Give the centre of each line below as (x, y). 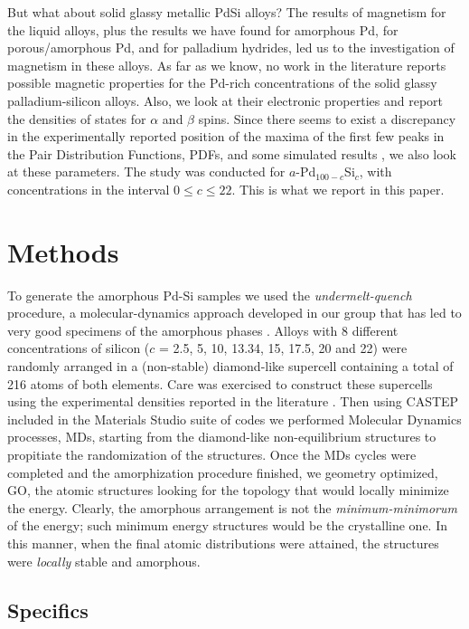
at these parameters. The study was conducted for (146, 172)
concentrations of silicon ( (79, 348)
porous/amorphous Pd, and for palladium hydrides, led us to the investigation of (231, 48)
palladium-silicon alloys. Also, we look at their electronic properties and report (225, 100)
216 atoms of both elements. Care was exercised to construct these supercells (220, 383)
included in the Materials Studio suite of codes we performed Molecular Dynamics (234, 419)
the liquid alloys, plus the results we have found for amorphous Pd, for (203, 29)
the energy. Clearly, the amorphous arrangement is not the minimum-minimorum (232, 507)
